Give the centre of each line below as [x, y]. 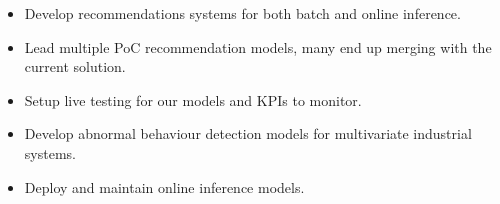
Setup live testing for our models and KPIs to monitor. [193, 99]
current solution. [75, 66]
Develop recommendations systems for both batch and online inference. [242, 13]
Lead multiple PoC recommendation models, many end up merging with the [258, 46]
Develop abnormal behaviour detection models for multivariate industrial [248, 133]
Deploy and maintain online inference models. [164, 186]
